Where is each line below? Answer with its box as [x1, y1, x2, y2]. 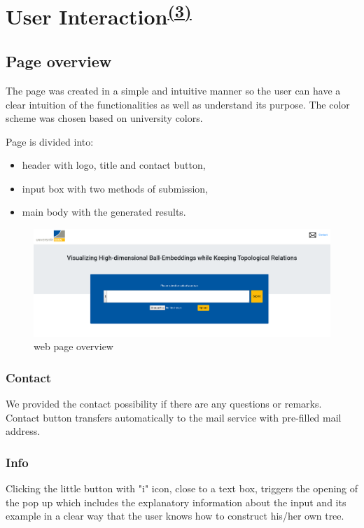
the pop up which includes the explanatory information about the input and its [6, 494, 346, 509]
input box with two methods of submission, [22, 181, 208, 195]
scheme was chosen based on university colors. [6, 111, 203, 125]
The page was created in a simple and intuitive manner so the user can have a [6, 83, 341, 97]
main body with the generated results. [22, 204, 186, 219]
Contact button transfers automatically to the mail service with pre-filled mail [6, 410, 342, 424]
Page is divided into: [6, 134, 94, 148]
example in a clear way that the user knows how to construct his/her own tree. [6, 508, 344, 523]
